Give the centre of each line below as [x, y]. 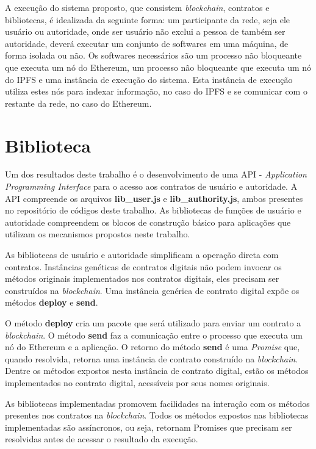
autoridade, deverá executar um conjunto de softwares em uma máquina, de [147, 43]
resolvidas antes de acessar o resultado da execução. [102, 439]
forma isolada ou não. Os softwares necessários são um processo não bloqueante [153, 55]
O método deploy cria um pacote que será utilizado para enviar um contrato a [153, 323]
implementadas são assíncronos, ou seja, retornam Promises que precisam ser [149, 427]
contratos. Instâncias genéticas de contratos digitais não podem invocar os [143, 266]
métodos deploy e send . [52, 302]
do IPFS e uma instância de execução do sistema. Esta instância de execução [149, 79]
